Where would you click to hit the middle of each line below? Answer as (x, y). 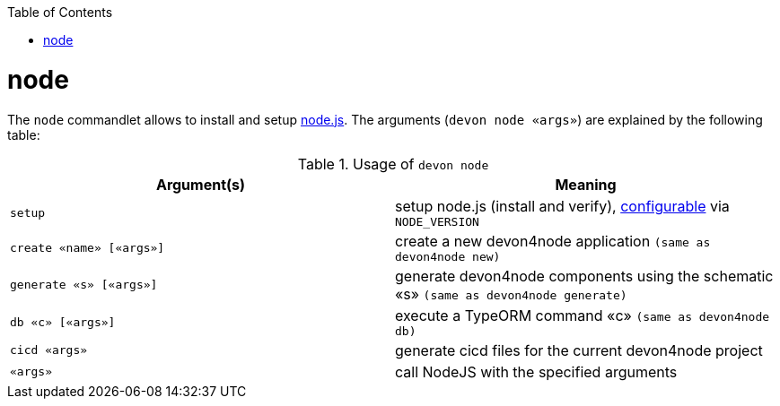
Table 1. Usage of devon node (393, 164)
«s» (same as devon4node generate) (511, 294)
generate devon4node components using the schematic (584, 276)
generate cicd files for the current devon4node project (579, 350)
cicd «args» (49, 350)
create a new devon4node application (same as (553, 241)
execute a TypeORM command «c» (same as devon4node (583, 315)
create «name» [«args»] (88, 247)
